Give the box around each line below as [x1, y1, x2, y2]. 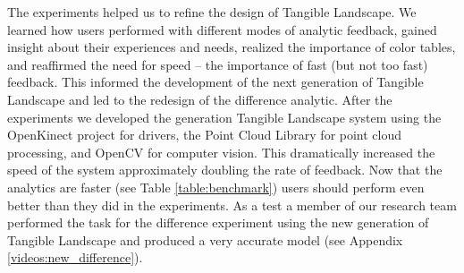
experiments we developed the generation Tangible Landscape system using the [7, 107, 442, 126]
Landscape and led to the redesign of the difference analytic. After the [7, 90, 392, 108]
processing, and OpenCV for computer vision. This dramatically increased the [7, 142, 435, 161]
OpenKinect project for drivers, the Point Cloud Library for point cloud [7, 125, 402, 144]
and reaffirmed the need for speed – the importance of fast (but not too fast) [7, 55, 428, 73]
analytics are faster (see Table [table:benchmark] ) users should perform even [7, 177, 425, 196]
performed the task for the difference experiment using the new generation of [7, 213, 429, 232]
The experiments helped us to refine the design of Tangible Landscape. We [7, 3, 417, 21]
